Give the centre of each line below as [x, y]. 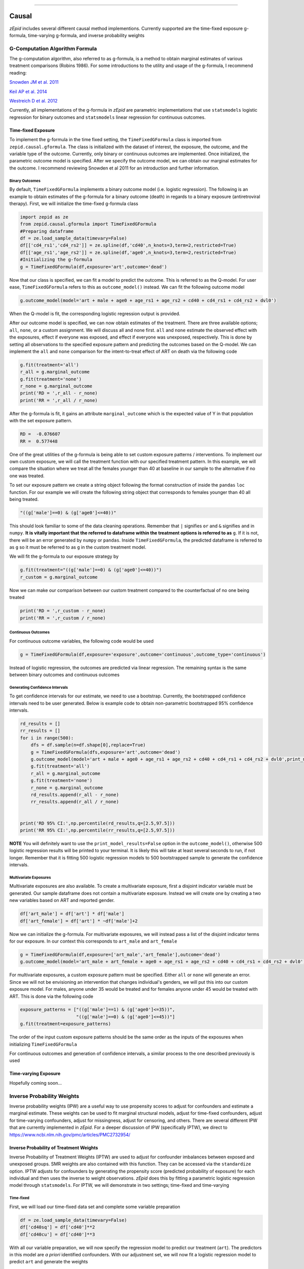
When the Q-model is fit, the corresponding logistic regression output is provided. [95, 313]
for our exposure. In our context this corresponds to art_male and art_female [93, 941]
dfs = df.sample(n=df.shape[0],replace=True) [88, 745]
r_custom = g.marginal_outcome [59, 577]
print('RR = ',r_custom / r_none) [63, 618]
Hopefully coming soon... [36, 1083]
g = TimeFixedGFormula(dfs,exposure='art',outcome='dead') [106, 752]
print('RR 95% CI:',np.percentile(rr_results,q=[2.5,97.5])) [98, 830]
